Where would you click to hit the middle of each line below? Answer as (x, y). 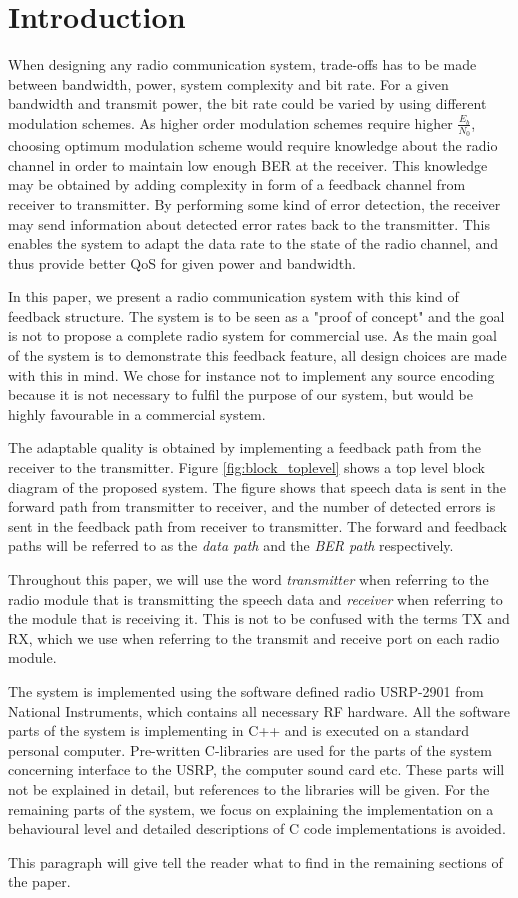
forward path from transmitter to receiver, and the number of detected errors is (252, 506)
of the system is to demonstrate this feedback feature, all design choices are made (257, 355)
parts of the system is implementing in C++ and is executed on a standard (238, 730)
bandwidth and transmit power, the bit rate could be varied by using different (247, 103)
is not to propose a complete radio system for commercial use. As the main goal (252, 335)
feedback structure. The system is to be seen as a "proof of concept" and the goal (256, 315)
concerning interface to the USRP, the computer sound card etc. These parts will (256, 769)
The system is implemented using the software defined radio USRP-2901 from (246, 690)
